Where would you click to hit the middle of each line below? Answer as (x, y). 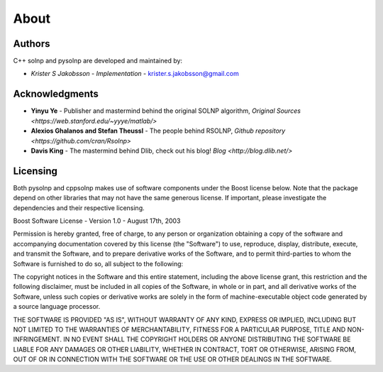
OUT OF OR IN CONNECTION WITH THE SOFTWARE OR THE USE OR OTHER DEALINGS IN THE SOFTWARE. (173, 359)
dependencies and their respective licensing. (79, 208)
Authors (32, 44)
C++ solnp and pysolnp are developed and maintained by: (98, 61)
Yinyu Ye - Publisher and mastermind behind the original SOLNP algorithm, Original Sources (166, 111)
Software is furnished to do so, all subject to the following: (98, 263)
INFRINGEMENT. (37, 339)
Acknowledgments (56, 94)
